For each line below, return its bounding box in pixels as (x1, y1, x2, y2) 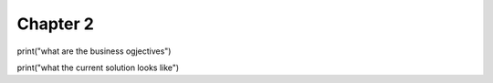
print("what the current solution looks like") (16, 62, 180, 73)
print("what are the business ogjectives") (16, 46, 172, 57)
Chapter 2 (16, 14, 95, 34)
